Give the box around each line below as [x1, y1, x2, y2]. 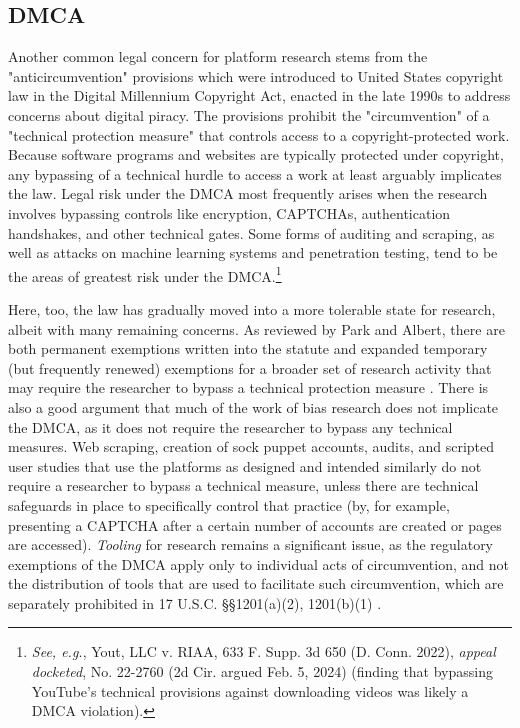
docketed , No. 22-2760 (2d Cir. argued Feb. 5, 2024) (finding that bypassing [31, 661, 493, 682]
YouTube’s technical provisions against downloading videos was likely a [31, 680, 469, 701]
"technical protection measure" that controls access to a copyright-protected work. [8, 124, 510, 145]
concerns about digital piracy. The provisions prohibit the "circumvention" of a [8, 104, 490, 125]
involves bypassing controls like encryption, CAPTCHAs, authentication [8, 202, 451, 223]
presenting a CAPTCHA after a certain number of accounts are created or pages [8, 514, 502, 535]
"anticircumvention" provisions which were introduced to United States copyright [8, 65, 504, 86]
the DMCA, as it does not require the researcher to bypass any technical [8, 416, 453, 437]
